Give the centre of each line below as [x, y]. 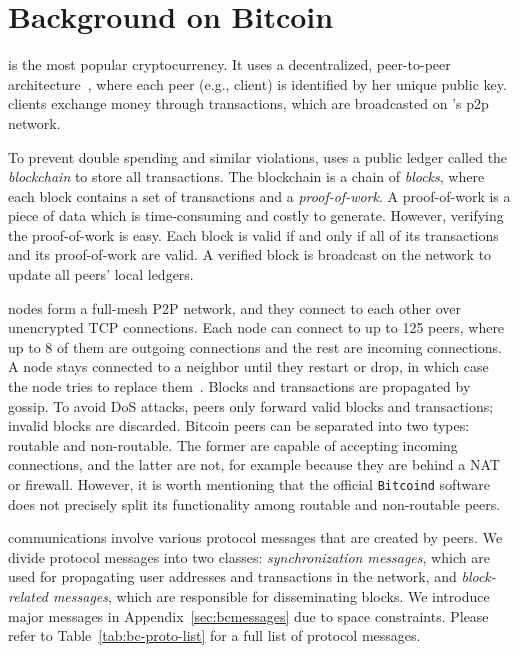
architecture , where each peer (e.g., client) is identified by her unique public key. [257, 83]
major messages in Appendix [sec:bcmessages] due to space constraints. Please [248, 615]
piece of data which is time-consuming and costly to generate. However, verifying [256, 215]
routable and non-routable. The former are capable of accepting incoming [233, 444]
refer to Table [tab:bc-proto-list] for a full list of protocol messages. [214, 635]
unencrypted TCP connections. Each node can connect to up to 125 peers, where [256, 327]
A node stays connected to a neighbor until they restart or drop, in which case [248, 366]
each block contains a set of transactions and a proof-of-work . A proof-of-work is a [259, 195]
